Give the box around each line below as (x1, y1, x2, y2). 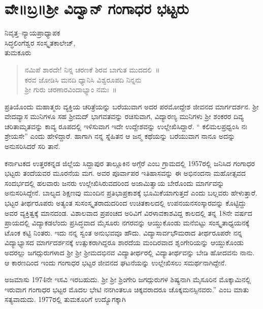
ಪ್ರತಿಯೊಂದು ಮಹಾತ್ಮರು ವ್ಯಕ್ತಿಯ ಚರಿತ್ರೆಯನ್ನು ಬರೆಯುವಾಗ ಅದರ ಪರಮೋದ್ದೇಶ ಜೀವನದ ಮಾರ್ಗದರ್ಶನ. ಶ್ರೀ (5, 101, 259, 111)
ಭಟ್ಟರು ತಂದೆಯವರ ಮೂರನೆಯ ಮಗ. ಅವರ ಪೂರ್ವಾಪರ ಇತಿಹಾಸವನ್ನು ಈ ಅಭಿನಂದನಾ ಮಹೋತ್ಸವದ (5, 168, 246, 178)
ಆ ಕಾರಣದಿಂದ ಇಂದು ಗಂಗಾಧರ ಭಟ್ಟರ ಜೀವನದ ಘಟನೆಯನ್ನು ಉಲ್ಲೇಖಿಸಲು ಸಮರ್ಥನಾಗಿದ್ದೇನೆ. (5, 257, 227, 267)
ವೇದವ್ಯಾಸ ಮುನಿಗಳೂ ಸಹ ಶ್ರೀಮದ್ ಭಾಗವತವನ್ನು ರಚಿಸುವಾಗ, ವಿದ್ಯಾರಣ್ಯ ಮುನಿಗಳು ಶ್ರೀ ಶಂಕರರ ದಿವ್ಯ (5, 111, 244, 122)
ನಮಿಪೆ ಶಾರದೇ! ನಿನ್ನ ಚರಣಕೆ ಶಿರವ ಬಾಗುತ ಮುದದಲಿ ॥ (24, 64, 160, 74)
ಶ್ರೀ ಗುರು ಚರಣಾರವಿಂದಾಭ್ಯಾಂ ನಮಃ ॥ (24, 84, 117, 95)
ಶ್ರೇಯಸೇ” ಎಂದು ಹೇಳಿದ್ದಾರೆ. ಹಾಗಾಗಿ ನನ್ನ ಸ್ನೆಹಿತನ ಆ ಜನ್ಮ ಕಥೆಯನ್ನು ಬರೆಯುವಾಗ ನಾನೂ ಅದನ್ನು (5, 131, 236, 141)
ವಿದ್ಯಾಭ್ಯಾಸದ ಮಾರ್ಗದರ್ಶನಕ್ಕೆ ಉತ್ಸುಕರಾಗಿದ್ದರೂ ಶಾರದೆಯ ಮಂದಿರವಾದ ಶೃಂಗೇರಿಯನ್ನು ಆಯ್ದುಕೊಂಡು (5, 237, 244, 248)
